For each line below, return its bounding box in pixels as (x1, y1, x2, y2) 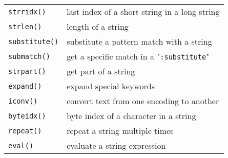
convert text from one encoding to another (67, 95, 219, 107)
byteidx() (8, 111, 46, 120)
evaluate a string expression (67, 140, 166, 151)
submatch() (8, 52, 50, 61)
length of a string (67, 21, 129, 32)
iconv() (8, 96, 38, 105)
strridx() (8, 7, 46, 16)
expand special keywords (67, 80, 155, 92)
